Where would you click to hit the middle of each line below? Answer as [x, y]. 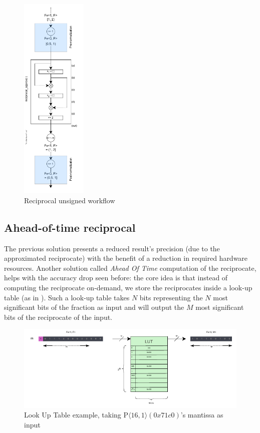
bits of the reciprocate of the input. [58, 317]
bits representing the [171, 297]
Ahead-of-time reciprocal [70, 227]
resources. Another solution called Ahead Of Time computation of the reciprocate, [130, 268]
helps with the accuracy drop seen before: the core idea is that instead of [116, 278]
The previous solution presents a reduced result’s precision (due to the [112, 248]
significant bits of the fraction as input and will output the [94, 307]
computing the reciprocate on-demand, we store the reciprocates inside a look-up [128, 287]
